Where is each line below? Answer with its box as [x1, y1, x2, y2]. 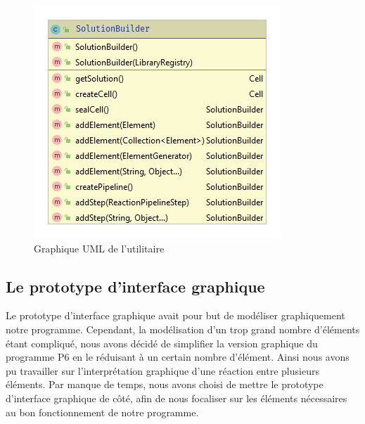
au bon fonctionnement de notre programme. [6, 404, 199, 419]
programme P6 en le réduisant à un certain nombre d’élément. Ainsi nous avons [6, 349, 350, 364]
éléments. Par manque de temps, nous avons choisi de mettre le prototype [6, 377, 324, 392]
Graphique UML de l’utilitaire [34, 240, 165, 255]
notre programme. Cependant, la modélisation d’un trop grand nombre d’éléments [6, 321, 360, 336]
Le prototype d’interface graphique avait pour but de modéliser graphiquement [6, 308, 345, 323]
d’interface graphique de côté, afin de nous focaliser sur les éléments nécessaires [6, 390, 347, 405]
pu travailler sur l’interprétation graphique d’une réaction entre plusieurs [6, 363, 319, 378]
